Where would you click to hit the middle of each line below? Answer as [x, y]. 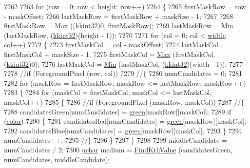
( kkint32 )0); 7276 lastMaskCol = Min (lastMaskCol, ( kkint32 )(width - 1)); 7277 [123, 64]
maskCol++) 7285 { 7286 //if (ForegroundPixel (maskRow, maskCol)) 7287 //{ [124, 102]
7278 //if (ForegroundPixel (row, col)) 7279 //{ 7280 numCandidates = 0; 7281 [123, 73]
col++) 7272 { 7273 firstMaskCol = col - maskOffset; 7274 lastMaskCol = [115, 45]
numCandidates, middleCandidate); [57, 159]
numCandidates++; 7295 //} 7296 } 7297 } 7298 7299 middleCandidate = [115, 140]
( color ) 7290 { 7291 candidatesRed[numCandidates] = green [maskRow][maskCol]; [125, 121]
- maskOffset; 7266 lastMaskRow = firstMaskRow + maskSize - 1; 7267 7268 [119, 16]
